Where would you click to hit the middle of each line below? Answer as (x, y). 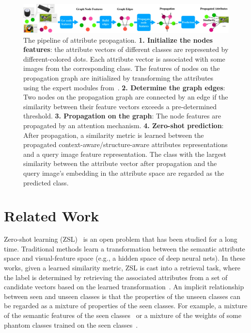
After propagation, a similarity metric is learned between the (114, 135)
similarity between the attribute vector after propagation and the (120, 163)
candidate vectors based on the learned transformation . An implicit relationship (124, 287)
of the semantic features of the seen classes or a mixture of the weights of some (123, 315)
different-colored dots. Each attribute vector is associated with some (124, 58)
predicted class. (46, 182)
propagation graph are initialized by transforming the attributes (118, 78)
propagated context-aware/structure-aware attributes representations (125, 144)
